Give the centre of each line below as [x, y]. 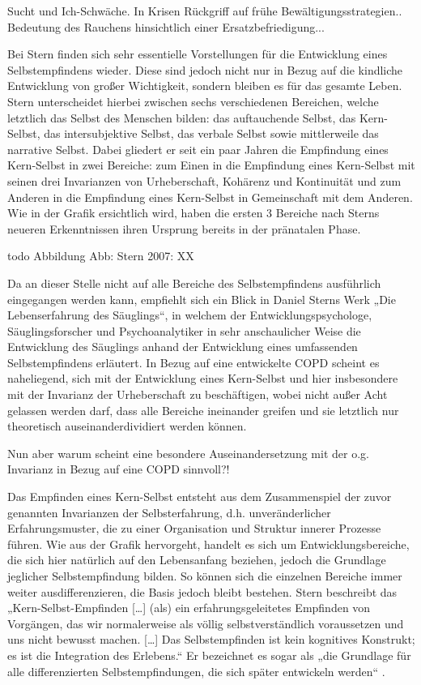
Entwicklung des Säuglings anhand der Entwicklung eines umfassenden [183, 347]
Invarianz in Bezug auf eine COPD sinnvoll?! [119, 469]
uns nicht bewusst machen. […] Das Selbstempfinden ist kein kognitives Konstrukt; [211, 639]
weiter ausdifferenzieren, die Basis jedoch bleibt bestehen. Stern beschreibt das [202, 591]
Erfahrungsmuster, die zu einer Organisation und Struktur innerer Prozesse [194, 528]
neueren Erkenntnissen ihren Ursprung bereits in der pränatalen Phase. [184, 228]
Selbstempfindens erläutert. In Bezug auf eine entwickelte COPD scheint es [193, 362]
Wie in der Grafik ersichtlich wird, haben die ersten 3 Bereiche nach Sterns [193, 213]
